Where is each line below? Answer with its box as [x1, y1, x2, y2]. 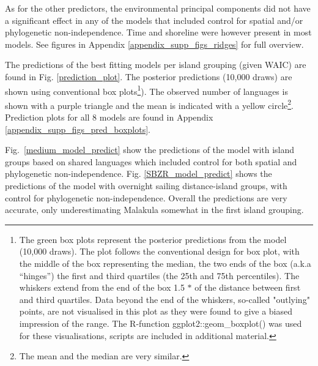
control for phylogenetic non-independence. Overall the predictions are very [5, 191, 287, 204]
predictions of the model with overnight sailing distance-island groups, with [5, 179, 287, 192]
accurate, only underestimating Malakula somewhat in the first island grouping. [5, 203, 304, 216]
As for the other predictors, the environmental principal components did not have [5, 2, 311, 14]
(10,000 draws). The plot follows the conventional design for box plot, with [19, 245, 300, 258]
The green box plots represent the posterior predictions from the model [19, 233, 287, 245]
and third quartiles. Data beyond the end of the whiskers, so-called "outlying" [19, 293, 310, 305]
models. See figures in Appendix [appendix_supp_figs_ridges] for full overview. [5, 37, 304, 50]
